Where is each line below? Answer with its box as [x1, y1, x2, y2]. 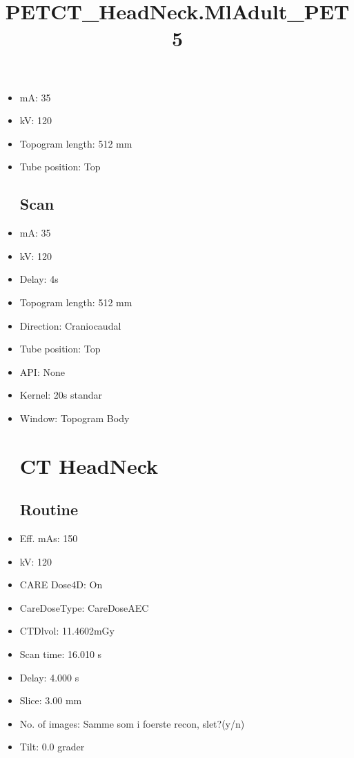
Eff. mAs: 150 [19, 531, 78, 546]
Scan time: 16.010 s [19, 647, 102, 661]
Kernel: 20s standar [19, 388, 103, 402]
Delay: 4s [19, 272, 59, 286]
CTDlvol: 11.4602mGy [19, 624, 115, 638]
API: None [19, 364, 65, 379]
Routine [19, 499, 78, 520]
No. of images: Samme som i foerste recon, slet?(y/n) [19, 716, 245, 730]
